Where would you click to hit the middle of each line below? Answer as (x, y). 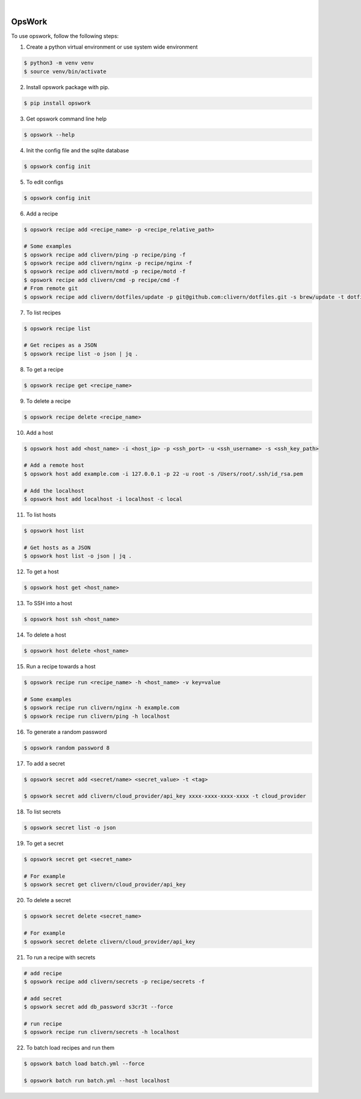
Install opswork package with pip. (68, 87)
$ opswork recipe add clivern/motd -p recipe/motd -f (105, 272)
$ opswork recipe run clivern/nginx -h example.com (102, 708)
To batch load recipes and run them (70, 1048)
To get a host (42, 571)
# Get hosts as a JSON (57, 547)
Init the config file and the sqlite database (78, 150)
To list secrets (44, 812)
